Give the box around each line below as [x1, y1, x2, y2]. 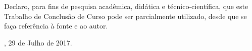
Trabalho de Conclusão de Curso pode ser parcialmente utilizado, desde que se [4, 10, 247, 21]
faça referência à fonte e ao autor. [4, 20, 108, 31]
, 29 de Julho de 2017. [4, 37, 72, 47]
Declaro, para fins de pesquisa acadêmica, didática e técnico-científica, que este [4, 1, 248, 11]
